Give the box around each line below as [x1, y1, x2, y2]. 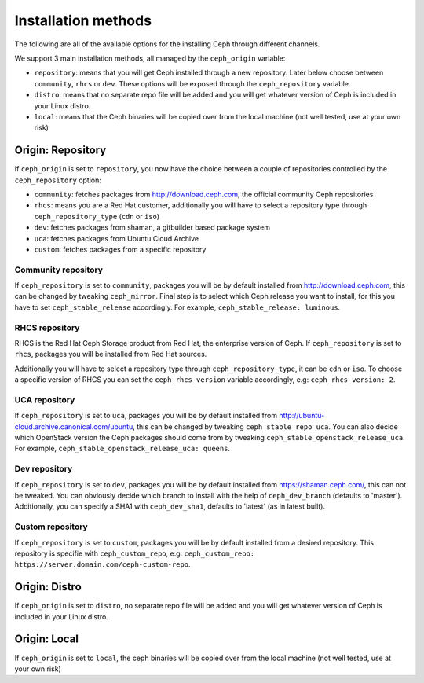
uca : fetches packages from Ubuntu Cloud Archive [34, 233, 199, 243]
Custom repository [14, 521, 88, 532]
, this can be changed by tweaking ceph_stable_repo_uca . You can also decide [132, 421, 398, 431]
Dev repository [14, 464, 73, 475]
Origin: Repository [14, 144, 107, 157]
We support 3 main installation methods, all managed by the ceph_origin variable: [14, 53, 286, 63]
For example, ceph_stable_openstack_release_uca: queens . [14, 444, 231, 453]
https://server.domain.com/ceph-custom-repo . [14, 560, 192, 569]
